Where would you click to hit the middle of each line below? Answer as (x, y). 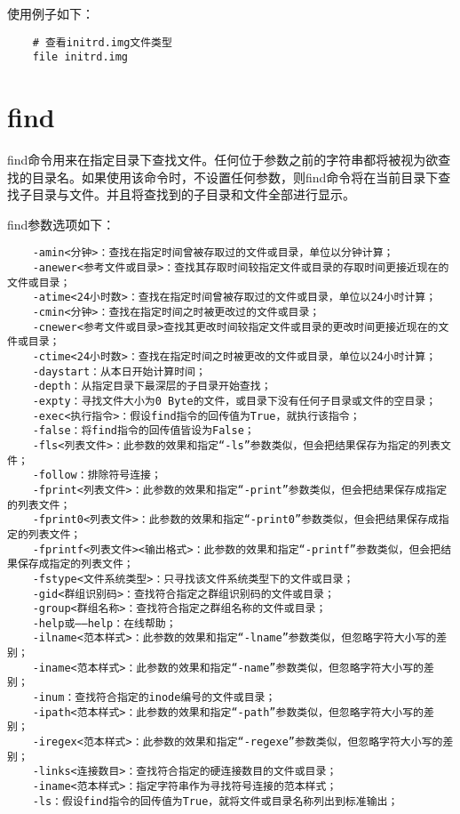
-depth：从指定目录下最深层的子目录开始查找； (152, 387)
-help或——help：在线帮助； (104, 623)
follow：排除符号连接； (100, 476)
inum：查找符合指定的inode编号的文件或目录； (157, 698)
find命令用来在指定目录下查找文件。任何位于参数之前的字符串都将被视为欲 (223, 160)
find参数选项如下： (61, 224)
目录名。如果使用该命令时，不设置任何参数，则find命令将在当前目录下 (235, 177)
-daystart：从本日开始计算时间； (119, 371)
